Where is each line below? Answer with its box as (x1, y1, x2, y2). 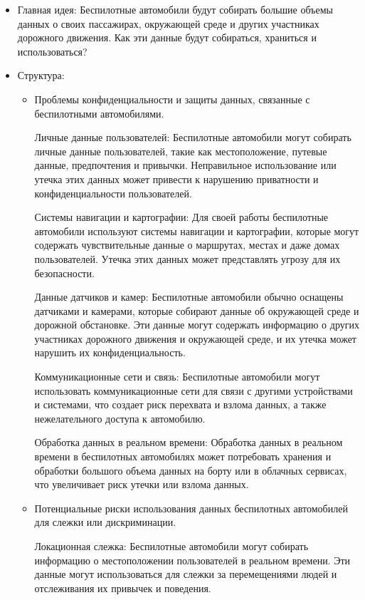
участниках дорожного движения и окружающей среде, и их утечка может (34, 331, 356, 346)
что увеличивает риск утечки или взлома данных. (34, 477, 249, 492)
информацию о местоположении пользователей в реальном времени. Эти (34, 552, 351, 567)
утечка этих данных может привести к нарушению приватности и (34, 171, 319, 186)
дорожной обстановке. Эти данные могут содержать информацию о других (34, 317, 359, 332)
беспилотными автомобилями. (34, 105, 164, 120)
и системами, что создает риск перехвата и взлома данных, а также (34, 397, 327, 412)
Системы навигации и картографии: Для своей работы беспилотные (34, 210, 329, 224)
